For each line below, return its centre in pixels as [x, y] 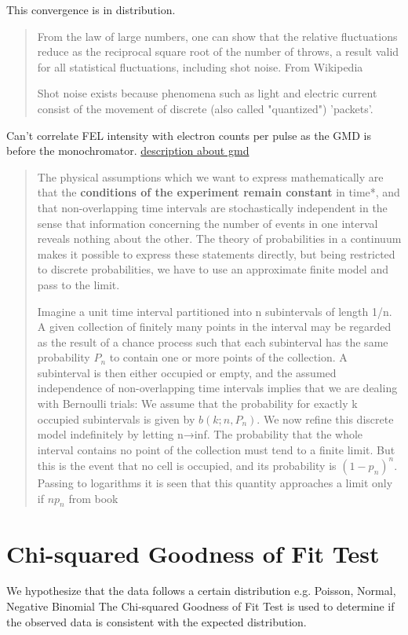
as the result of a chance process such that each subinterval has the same [213, 341]
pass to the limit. [78, 284]
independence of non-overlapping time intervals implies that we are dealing [217, 388]
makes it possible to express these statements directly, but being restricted [216, 253]
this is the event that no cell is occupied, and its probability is [187, 465]
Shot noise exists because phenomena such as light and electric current [207, 93]
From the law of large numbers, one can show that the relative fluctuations [217, 36]
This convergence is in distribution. [91, 9]
